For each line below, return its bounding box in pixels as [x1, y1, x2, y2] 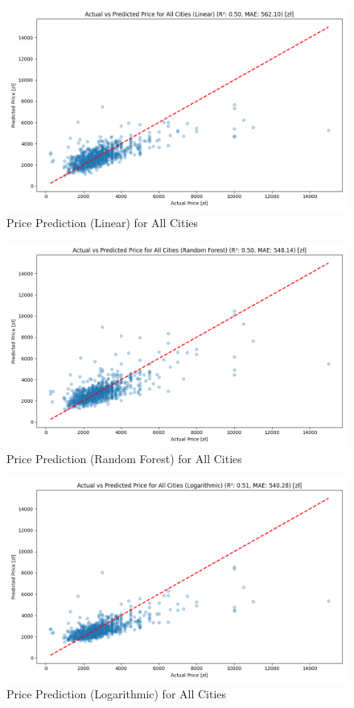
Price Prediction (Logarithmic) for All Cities [6, 685, 227, 702]
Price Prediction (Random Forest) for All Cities [6, 449, 242, 466]
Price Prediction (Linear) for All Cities [6, 213, 199, 230]
